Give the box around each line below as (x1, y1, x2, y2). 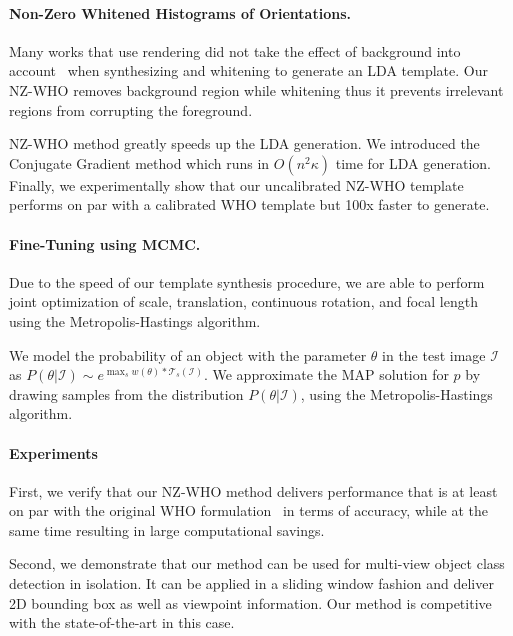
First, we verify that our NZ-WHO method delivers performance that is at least (9, 480, 498, 501)
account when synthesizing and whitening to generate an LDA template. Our (9, 60, 488, 81)
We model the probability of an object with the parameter (9, 344, 367, 365)
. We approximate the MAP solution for (203, 364, 449, 385)
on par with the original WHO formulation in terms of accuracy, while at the (9, 500, 489, 521)
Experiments (9, 442, 98, 463)
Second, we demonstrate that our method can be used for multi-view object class (9, 553, 505, 574)
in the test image (382, 344, 486, 365)
